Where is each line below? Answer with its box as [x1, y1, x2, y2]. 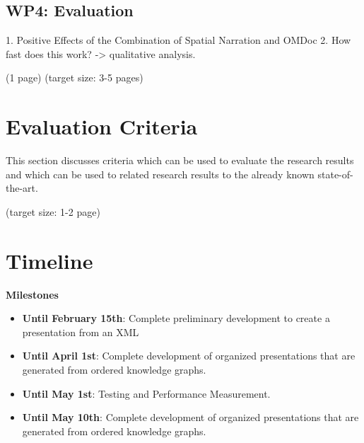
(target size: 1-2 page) [6, 204, 100, 219]
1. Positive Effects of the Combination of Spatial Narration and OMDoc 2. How [6, 33, 351, 47]
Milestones [6, 287, 59, 301]
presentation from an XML [22, 324, 139, 339]
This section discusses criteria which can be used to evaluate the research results [6, 153, 354, 168]
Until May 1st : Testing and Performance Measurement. [22, 386, 271, 401]
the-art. [6, 180, 38, 195]
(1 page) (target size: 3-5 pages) [6, 70, 143, 85]
